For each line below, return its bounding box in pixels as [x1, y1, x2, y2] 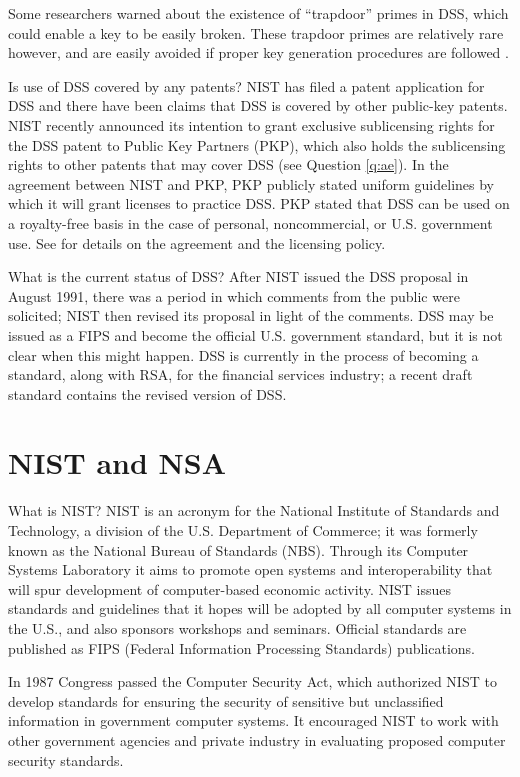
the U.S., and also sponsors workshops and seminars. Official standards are [8, 617, 467, 638]
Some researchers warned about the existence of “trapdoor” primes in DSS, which [8, 3, 509, 23]
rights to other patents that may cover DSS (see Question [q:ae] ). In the [8, 154, 449, 175]
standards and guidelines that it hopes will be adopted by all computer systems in [8, 598, 512, 619]
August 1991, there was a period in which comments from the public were [8, 285, 460, 306]
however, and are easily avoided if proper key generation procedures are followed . [8, 42, 509, 63]
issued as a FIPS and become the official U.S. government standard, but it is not [8, 324, 503, 345]
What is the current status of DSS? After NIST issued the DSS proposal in [8, 266, 469, 287]
